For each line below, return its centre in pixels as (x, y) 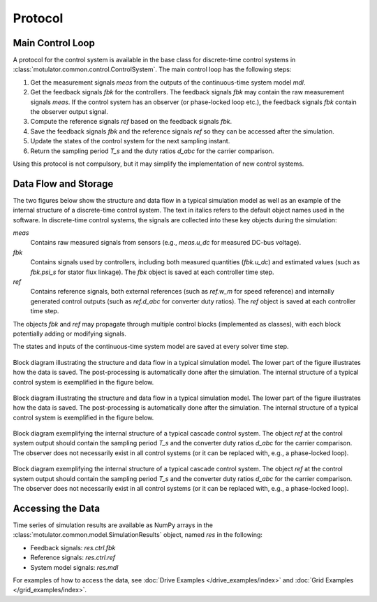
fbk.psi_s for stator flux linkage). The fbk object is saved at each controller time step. (153, 272)
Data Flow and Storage (63, 184)
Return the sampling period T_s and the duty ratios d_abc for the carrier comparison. (152, 151)
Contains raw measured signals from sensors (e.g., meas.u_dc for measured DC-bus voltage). (166, 243)
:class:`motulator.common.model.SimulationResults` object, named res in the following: (138, 535)
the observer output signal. (69, 112)
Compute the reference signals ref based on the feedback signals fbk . (131, 122)
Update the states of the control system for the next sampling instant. (130, 141)
